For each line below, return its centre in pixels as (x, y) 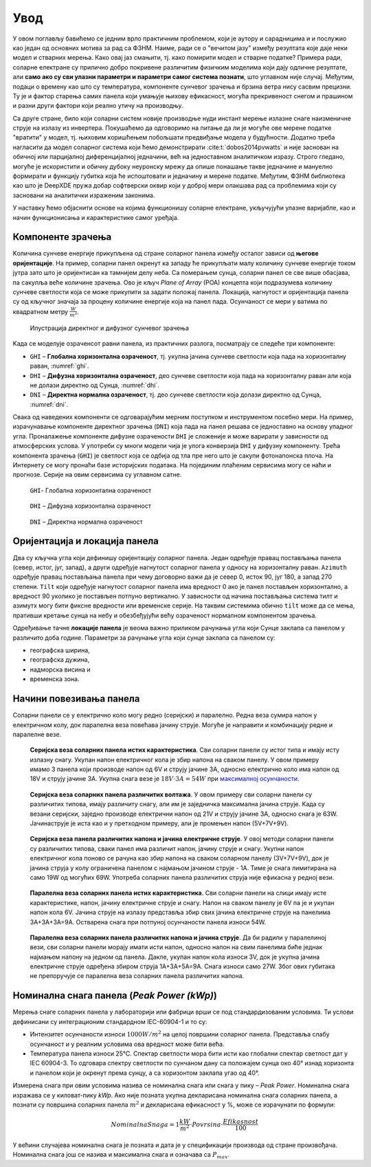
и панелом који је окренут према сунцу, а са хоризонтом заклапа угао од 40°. (145, 1073)
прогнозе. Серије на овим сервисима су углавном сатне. (97, 475)
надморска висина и (60, 669)
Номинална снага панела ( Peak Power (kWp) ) (115, 996)
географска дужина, (60, 660)
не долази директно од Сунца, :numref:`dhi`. (94, 385)
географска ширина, (60, 650)
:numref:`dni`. (49, 404)
